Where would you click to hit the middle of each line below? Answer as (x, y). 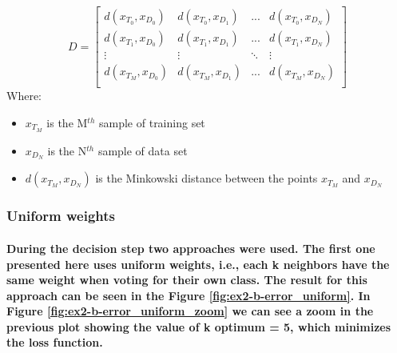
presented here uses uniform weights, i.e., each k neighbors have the (198, 264)
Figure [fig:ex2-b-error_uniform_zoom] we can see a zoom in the (190, 311)
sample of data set (143, 150)
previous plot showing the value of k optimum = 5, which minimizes (199, 326)
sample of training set (152, 122)
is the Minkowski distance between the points (206, 178)
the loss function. (55, 342)
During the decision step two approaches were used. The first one (191, 248)
